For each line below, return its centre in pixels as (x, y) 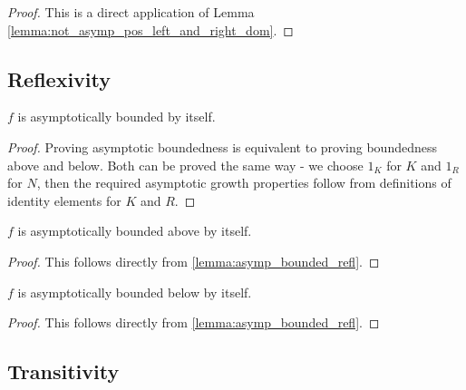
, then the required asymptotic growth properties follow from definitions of (244, 183)
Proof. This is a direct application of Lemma (131, 12)
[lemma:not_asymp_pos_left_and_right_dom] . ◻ (150, 29)
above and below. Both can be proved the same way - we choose (185, 165)
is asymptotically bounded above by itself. (135, 231)
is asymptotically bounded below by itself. (135, 292)
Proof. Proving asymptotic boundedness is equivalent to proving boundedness (222, 146)
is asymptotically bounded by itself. (116, 117)
